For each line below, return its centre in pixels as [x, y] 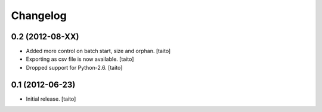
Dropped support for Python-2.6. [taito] [74, 67]
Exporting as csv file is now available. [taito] [80, 59]
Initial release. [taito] [51, 99]
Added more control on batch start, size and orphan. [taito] [98, 51]
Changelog [39, 15]
